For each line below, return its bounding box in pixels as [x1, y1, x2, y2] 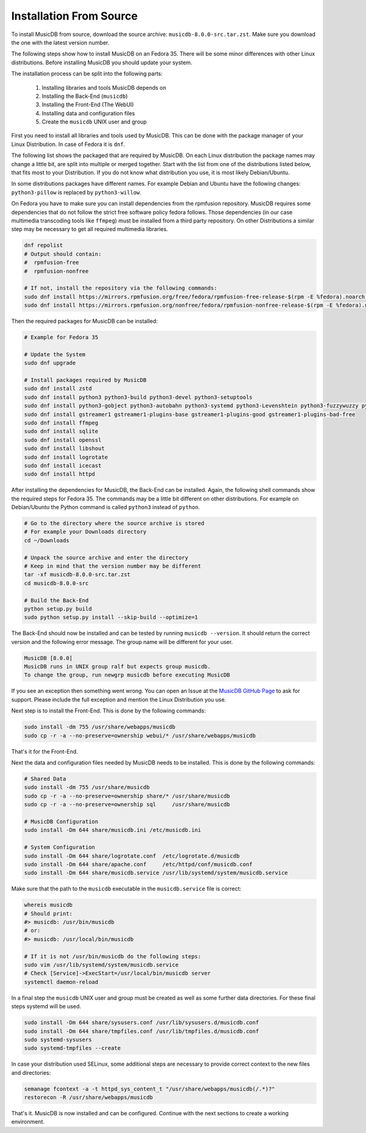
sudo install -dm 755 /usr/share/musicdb [24, 784, 150, 791]
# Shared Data [24, 775, 66, 782]
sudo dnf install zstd [24, 385, 92, 392]
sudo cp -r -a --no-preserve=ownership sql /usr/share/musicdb [24, 801, 231, 808]
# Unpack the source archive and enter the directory [24, 554, 188, 561]
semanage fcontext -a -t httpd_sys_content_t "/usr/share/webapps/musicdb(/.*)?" [24, 1085, 276, 1092]
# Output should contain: [24, 251, 102, 257]
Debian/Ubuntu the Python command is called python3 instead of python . [11, 504, 201, 511]
